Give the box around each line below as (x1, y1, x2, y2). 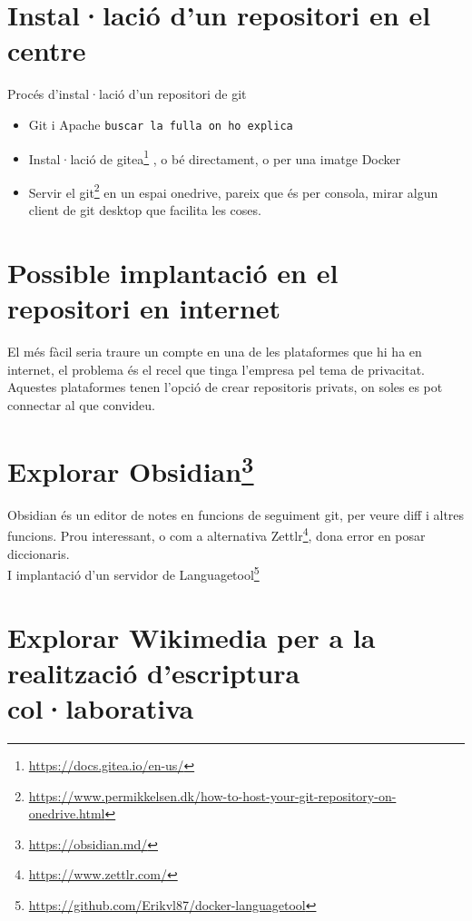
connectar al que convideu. (7, 395, 155, 414)
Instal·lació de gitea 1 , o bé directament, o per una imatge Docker (28, 146, 401, 168)
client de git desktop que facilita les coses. (28, 201, 261, 220)
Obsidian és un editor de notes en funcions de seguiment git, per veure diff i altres (7, 505, 465, 524)
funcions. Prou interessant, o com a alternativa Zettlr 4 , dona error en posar (7, 524, 426, 545)
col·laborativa (7, 690, 194, 727)
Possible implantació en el (7, 253, 339, 290)
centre (7, 32, 86, 69)
